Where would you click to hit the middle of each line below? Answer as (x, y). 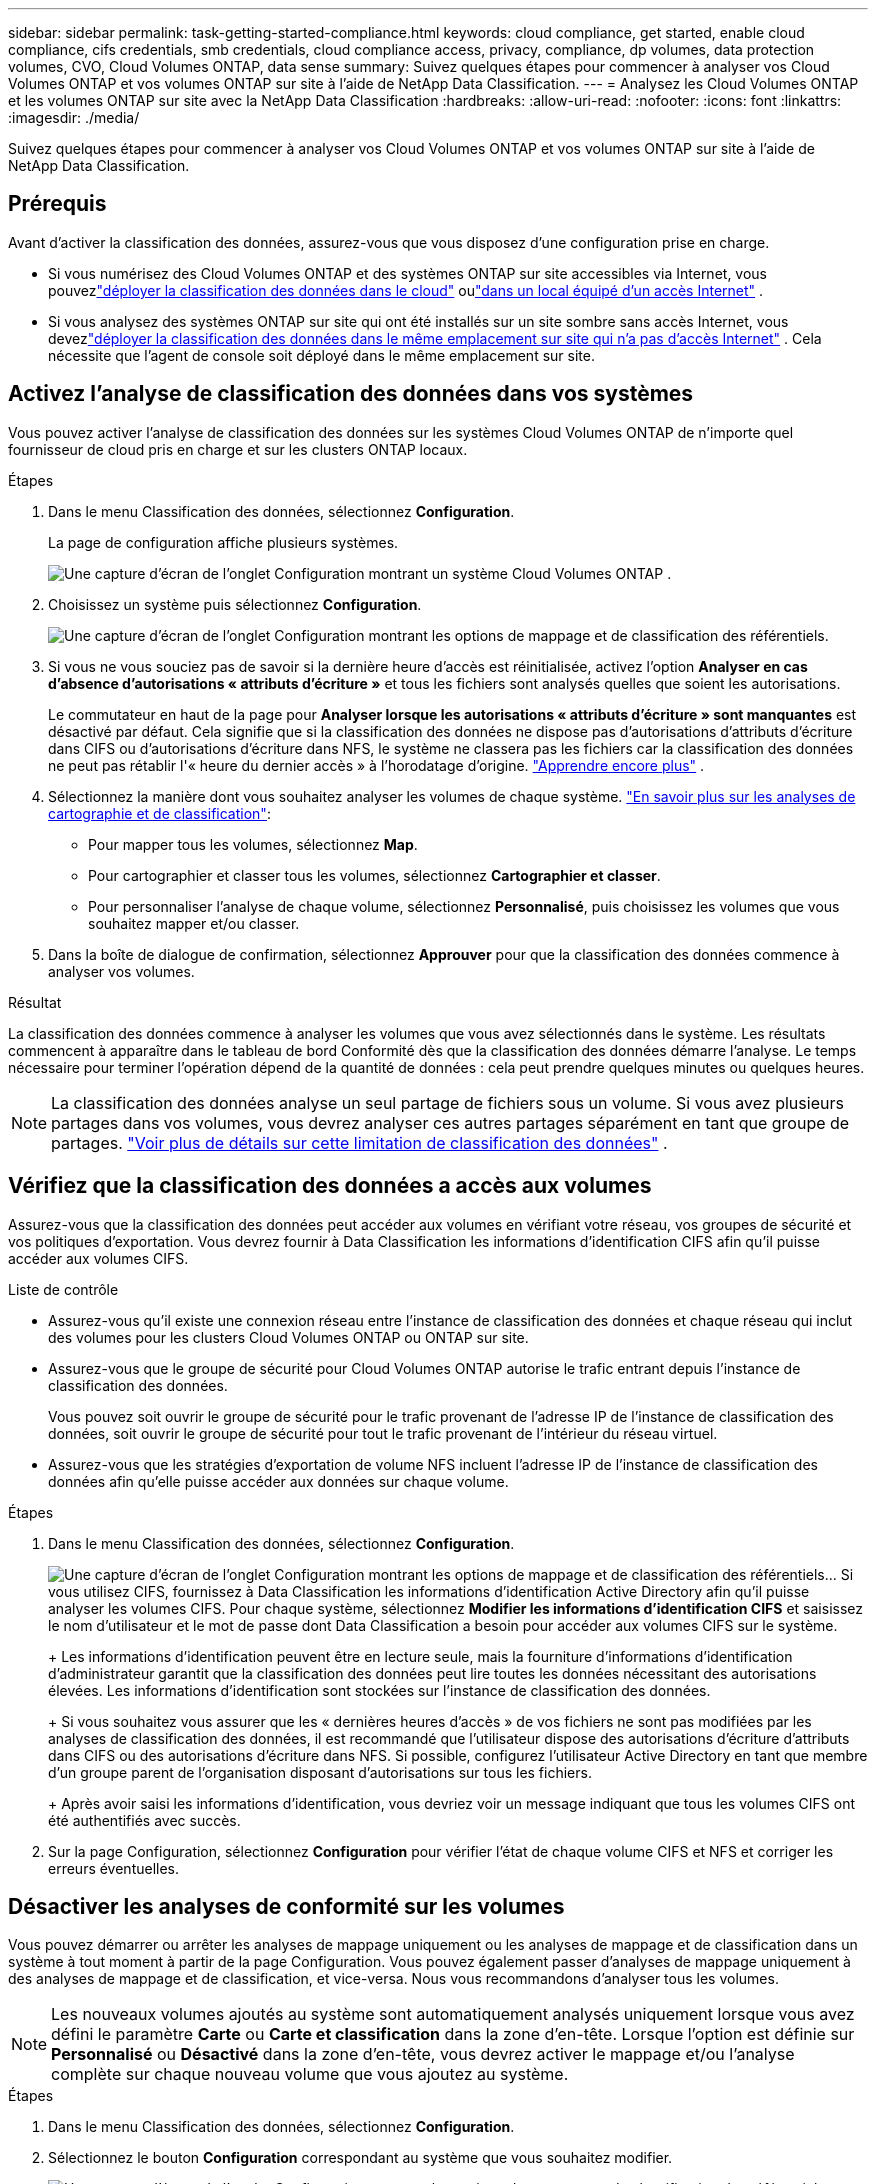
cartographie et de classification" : (159, 813)
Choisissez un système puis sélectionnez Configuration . (235, 604)
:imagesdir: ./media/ (74, 117)
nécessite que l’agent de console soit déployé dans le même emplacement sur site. (321, 355)
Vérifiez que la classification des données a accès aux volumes (330, 1186)
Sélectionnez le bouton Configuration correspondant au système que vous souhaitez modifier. (360, 2158)
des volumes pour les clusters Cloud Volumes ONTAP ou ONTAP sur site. (288, 1337)
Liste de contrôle (63, 1289)
